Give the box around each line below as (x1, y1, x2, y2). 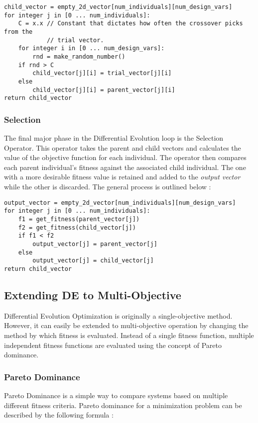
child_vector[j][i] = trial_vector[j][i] (32, 70, 172, 77)
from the (4, 28, 33, 35)
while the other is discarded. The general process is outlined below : (4, 181, 211, 192)
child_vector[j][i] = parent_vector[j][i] (32, 86, 175, 93)
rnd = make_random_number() (32, 53, 126, 60)
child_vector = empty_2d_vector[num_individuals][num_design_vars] (4, 3, 233, 10)
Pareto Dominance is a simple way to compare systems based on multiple (4, 390, 228, 400)
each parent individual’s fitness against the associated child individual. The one (4, 162, 246, 172)
